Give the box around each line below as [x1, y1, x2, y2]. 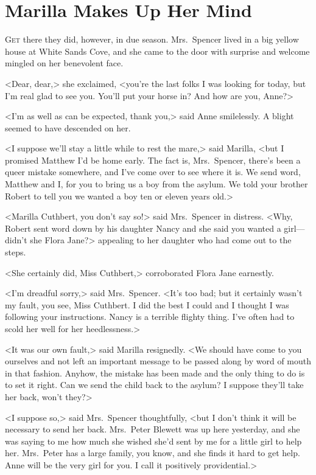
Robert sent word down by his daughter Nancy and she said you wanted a [5, 221, 281, 234]
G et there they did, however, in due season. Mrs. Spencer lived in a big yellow [5, 33, 299, 46]
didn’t [5, 234, 27, 246]
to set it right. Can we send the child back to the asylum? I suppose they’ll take [5, 378, 304, 391]
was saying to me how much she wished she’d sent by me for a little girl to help [5, 434, 302, 447]
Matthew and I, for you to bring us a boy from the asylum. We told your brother [5, 178, 308, 190]
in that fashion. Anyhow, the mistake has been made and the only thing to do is [5, 366, 305, 379]
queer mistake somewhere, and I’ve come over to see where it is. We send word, [5, 165, 301, 178]
